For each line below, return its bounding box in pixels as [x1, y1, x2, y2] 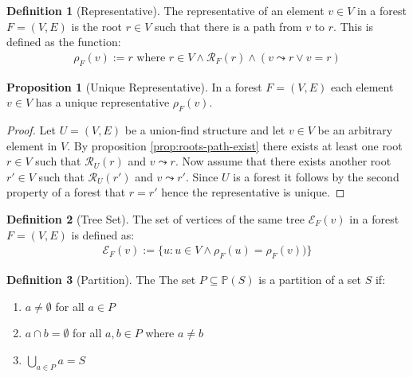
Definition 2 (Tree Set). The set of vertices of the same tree [6, 210, 305, 227]
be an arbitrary [317, 122, 393, 138]
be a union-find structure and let [124, 122, 285, 138]
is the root [71, 17, 123, 34]
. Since [185, 168, 218, 185]
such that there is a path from [154, 17, 302, 34]
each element [330, 78, 394, 95]
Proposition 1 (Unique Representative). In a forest [6, 78, 262, 95]
